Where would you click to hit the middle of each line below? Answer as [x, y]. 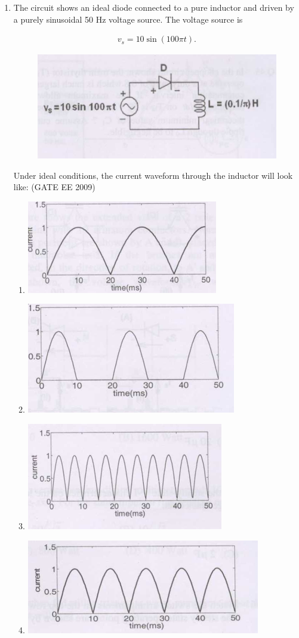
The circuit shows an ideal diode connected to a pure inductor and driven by [154, 7]
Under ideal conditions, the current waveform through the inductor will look [153, 175]
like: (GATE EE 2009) [54, 187]
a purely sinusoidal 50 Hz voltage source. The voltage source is [128, 19]
